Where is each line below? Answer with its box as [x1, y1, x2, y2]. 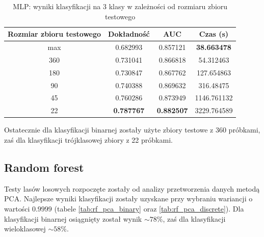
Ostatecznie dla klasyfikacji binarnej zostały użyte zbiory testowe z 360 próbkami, [4, 124, 260, 135]
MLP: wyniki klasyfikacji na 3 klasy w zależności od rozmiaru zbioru [13, 1, 228, 11]
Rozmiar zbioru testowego [8, 29, 101, 39]
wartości [4, 203, 30, 214]
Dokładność [108, 29, 150, 39]
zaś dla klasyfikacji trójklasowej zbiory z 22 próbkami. [4, 134, 173, 145]
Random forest [4, 159, 84, 175]
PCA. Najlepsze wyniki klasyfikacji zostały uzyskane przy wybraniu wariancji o [4, 193, 253, 204]
